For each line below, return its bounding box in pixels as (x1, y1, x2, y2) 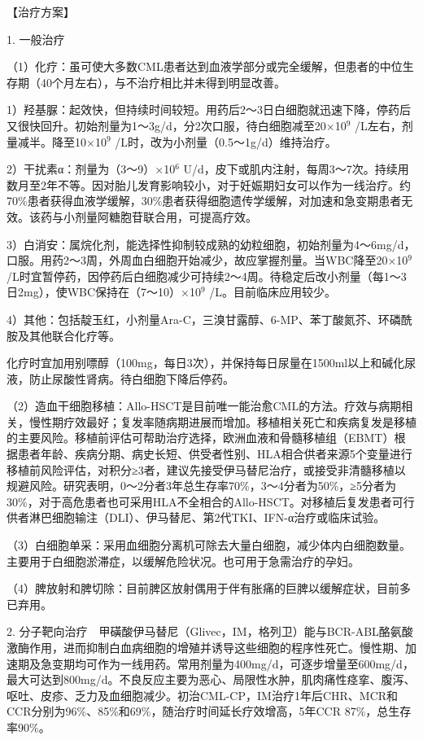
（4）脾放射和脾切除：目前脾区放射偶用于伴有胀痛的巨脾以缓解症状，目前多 (7, 580, 411, 597)
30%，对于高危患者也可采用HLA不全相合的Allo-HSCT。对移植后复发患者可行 (7, 493, 415, 510)
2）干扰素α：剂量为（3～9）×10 (7, 160, 176, 177)
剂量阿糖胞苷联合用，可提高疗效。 (74, 208, 257, 225)
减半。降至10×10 (17, 133, 107, 150)
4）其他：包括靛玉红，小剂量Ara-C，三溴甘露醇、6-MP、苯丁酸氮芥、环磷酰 (7, 310, 412, 327)
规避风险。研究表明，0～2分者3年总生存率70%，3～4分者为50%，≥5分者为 (7, 477, 397, 494)
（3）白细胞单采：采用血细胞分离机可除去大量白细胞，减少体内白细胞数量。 (7, 536, 411, 554)
